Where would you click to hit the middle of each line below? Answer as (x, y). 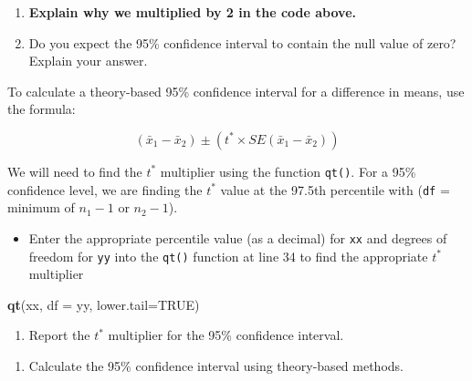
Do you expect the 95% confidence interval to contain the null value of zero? (242, 42)
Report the (59, 335)
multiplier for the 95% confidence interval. (226, 335)
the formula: (42, 109)
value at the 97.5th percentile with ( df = (335, 189)
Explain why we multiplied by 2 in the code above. (193, 12)
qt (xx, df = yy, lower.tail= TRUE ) (104, 304)
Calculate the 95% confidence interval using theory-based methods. (216, 365)
